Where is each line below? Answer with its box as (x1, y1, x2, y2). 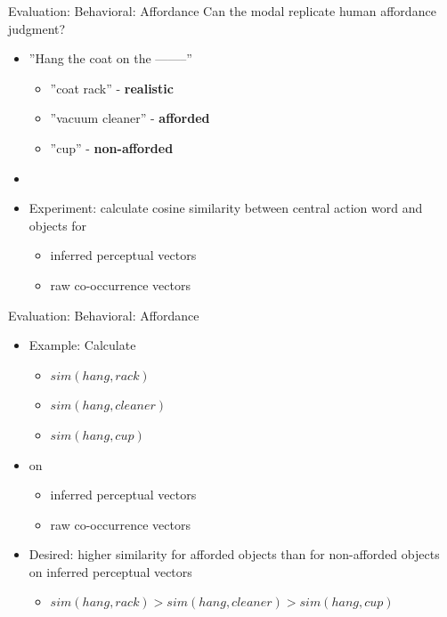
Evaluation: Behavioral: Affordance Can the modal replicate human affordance (8, 2, 436, 20)
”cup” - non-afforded (50, 138, 174, 157)
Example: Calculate (28, 336, 136, 354)
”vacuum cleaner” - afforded (50, 109, 210, 127)
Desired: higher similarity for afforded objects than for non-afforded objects (28, 545, 440, 564)
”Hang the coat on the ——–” (28, 49, 192, 68)
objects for (28, 215, 87, 234)
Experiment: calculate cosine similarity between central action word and (28, 199, 423, 217)
